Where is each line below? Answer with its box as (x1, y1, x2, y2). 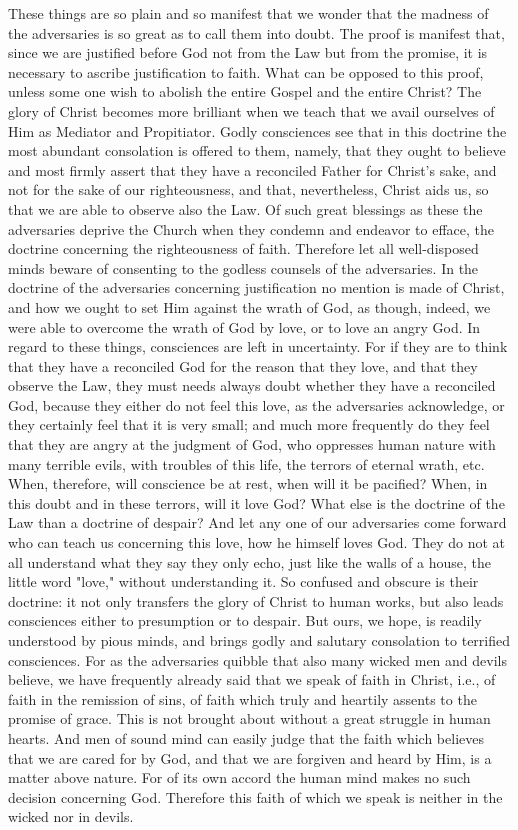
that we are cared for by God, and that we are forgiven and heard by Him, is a (8, 747, 492, 768)
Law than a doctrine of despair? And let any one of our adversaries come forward (8, 512, 507, 533)
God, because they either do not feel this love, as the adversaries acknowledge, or (8, 394, 505, 415)
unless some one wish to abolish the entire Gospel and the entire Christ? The (8, 81, 482, 102)
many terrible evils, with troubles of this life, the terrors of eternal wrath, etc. (8, 453, 485, 474)
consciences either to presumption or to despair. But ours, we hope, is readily (8, 610, 482, 631)
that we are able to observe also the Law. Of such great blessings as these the (8, 198, 483, 219)
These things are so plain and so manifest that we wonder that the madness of (8, 3, 489, 23)
